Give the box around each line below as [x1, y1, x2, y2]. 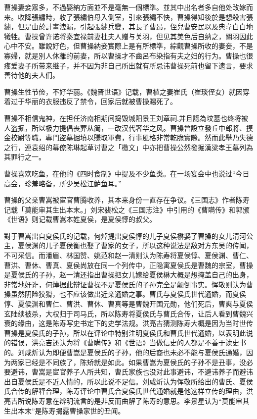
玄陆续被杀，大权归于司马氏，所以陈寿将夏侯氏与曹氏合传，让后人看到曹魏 [4, 308, 246, 318]
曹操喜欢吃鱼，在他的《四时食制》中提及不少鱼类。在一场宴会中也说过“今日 [4, 168, 250, 178]
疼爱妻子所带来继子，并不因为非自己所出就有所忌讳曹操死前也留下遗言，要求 [4, 60, 253, 70]
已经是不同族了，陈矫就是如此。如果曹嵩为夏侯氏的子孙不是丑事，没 [24, 357, 246, 367]
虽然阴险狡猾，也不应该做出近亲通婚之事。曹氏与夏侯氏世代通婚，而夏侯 [10, 289, 246, 299]
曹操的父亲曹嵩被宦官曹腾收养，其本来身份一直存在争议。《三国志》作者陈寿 [4, 195, 250, 205]
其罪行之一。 [4, 152, 45, 162]
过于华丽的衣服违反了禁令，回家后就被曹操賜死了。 [10, 96, 177, 106]
